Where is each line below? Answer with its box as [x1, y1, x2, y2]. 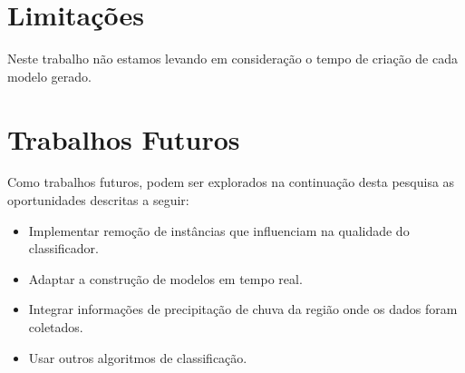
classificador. [28, 239, 99, 258]
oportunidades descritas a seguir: [7, 191, 189, 210]
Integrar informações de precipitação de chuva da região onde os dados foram [28, 299, 458, 319]
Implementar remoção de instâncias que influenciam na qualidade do [28, 221, 410, 240]
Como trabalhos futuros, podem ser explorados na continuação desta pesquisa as [7, 172, 455, 191]
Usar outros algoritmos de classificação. [28, 348, 247, 367]
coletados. [28, 318, 83, 336]
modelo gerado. [7, 66, 92, 85]
